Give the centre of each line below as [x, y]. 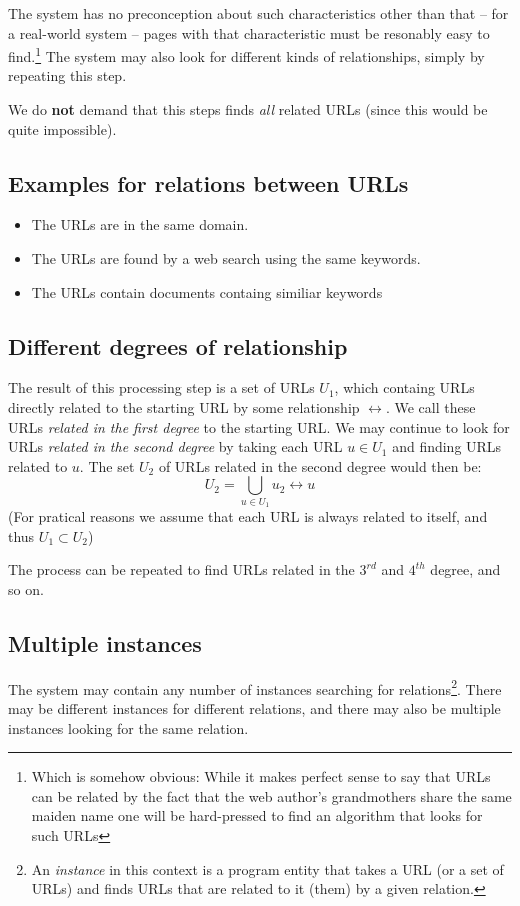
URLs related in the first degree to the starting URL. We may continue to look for [259, 426]
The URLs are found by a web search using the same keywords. [226, 258]
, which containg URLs [404, 387]
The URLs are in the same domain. [140, 224]
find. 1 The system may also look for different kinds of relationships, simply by [246, 54]
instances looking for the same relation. [128, 727]
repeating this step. [67, 75]
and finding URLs [447, 446]
